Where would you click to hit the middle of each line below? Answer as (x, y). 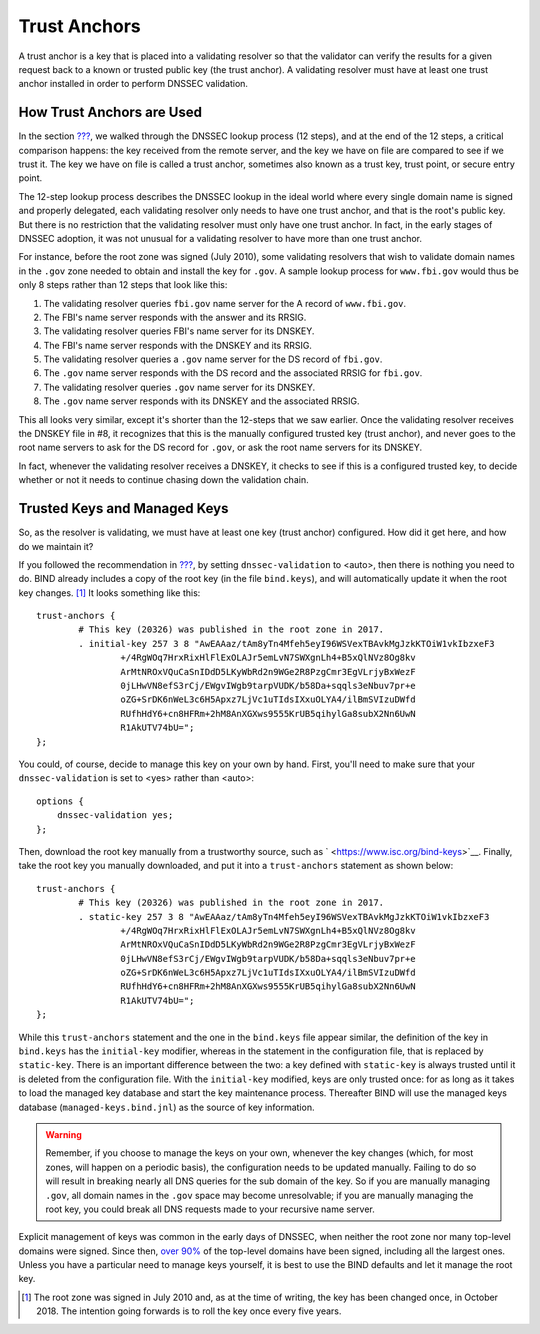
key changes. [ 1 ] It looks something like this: (109, 592)
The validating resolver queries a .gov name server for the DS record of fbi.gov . (213, 359)
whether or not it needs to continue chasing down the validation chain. (163, 480)
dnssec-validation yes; (115, 815)
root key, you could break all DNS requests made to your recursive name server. (210, 1209)
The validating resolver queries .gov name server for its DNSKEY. (179, 387)
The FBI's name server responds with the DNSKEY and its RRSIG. (177, 345)
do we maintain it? (56, 546)
